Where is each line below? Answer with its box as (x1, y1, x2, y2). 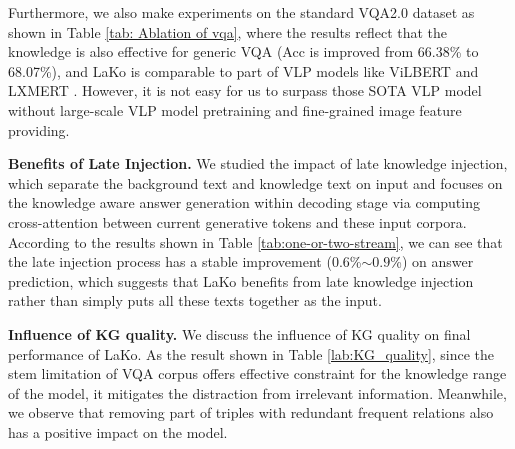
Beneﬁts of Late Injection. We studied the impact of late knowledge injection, (8, 153, 508, 174)
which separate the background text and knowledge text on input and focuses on (8, 172, 503, 193)
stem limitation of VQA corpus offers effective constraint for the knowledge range (8, 363, 507, 384)
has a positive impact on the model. (8, 421, 228, 442)
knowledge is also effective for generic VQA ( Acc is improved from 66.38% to (8, 41, 479, 62)
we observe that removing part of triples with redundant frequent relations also (8, 402, 494, 423)
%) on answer (390, 251, 474, 272)
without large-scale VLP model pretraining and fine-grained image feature (8, 99, 462, 120)
